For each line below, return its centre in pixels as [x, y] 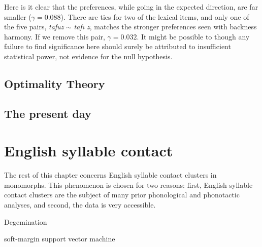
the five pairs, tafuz [34, 27]
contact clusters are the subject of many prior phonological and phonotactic [122, 195]
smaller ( [18, 16]
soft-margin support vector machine [60, 239]
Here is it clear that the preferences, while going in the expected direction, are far [131, 7]
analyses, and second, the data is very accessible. [80, 205]
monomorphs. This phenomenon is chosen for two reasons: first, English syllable [128, 184]
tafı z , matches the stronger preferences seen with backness [165, 27]
